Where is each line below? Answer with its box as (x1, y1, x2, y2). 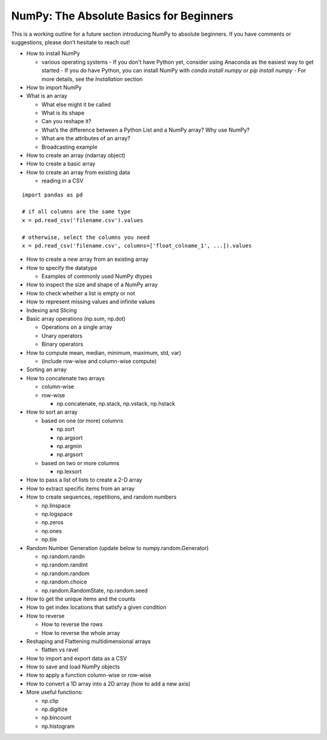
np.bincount (41, 714, 72, 721)
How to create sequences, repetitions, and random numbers (26, 493, 177, 500)
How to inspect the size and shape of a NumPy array (26, 281, 158, 288)
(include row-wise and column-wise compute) (41, 358, 157, 365)
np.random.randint (41, 561, 88, 568)
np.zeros (41, 519, 64, 526)
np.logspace (41, 510, 73, 518)
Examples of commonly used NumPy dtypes (41, 273, 153, 280)
